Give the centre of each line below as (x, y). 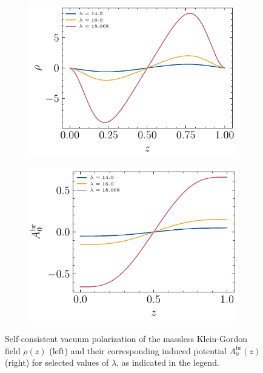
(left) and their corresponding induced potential (138, 350)
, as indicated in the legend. (168, 362)
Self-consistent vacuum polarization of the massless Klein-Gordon (126, 339)
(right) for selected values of (57, 362)
